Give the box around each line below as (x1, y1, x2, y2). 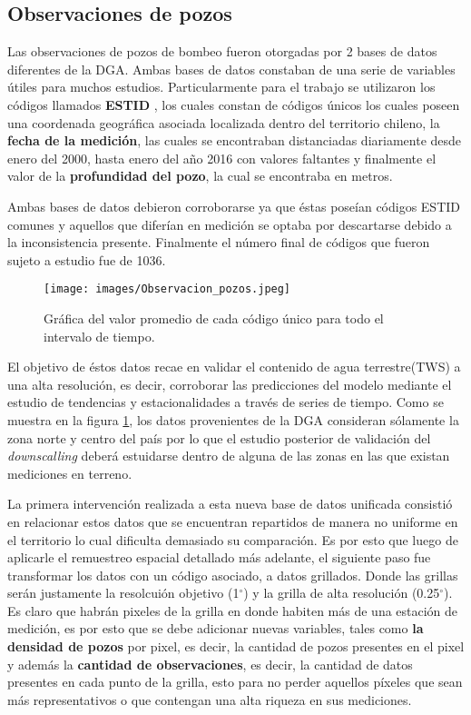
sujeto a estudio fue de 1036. (7, 250, 166, 269)
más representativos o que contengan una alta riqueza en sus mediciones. (7, 690, 412, 709)
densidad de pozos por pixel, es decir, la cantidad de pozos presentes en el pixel (7, 637, 465, 656)
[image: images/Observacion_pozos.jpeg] (44, 283, 291, 296)
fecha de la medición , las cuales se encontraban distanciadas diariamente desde (7, 131, 462, 150)
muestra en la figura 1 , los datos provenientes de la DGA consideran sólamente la (7, 410, 459, 429)
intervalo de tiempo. (44, 326, 155, 345)
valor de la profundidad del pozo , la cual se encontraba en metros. (7, 166, 393, 185)
